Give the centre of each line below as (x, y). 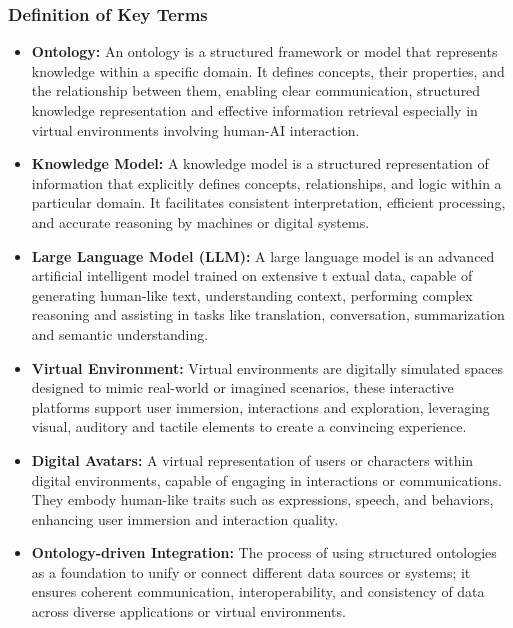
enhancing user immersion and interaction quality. (185, 518)
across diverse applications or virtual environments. (188, 611)
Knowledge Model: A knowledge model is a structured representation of (260, 163)
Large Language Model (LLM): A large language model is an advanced (263, 255)
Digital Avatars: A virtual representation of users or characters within (252, 459)
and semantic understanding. (120, 333)
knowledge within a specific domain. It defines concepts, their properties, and (268, 70)
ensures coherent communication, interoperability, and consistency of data (258, 591)
